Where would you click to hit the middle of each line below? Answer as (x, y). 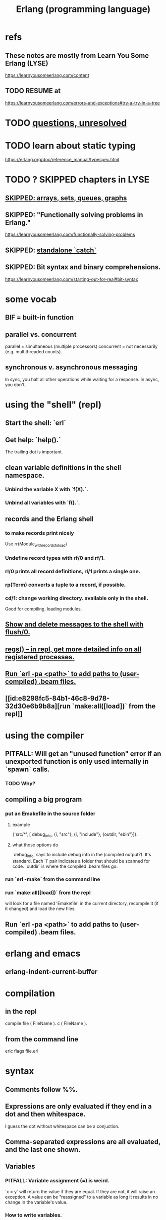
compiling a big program (44, 800)
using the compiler (45, 735)
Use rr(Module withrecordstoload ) (36, 544)
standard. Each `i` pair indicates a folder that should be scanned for (81, 861)
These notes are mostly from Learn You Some (77, 55)
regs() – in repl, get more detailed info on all (73, 649)
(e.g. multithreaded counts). (34, 351)
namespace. (25, 475)
